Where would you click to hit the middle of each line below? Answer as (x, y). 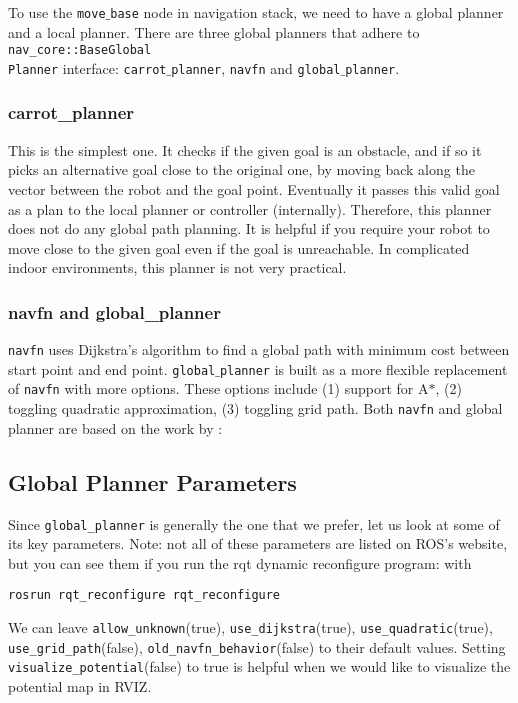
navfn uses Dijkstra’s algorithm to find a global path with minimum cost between (259, 349)
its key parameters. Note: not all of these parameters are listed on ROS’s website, (258, 543)
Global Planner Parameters (152, 481)
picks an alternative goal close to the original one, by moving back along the (241, 169)
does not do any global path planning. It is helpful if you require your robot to (249, 228)
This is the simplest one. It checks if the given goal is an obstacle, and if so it (245, 149)
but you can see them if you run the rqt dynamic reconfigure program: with (240, 562)
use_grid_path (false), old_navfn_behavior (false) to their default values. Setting (257, 646)
